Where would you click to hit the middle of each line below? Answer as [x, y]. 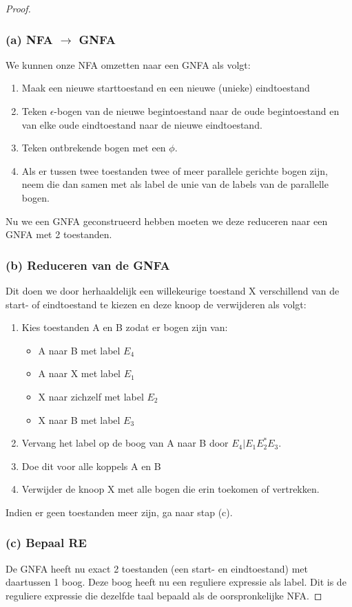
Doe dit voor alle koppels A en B [91, 466]
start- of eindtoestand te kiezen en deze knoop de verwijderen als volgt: [156, 304]
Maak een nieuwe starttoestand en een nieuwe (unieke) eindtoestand [166, 88]
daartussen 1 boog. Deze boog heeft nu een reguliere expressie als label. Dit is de [176, 582]
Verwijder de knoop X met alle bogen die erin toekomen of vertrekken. [170, 489]
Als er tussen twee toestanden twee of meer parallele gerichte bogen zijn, [175, 170]
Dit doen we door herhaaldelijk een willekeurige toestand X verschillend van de [173, 290]
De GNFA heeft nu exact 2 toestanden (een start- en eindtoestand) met [157, 568]
